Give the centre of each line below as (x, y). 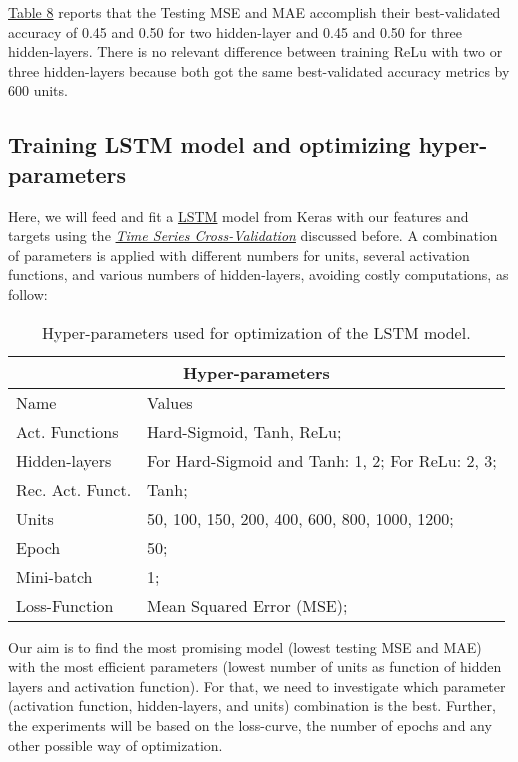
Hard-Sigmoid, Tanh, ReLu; (244, 431)
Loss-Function (65, 605)
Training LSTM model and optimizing (209, 144)
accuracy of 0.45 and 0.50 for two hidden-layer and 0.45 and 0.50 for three (235, 31)
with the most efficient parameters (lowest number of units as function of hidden (255, 666)
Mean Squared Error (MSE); (247, 605)
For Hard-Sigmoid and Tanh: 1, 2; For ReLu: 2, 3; (322, 460)
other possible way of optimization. (115, 744)
